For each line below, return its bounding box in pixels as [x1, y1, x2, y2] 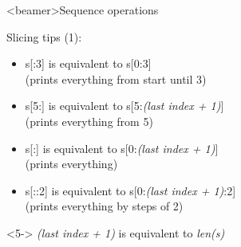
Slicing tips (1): [6, 28, 82, 45]
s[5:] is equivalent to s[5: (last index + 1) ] [25, 97, 224, 114]
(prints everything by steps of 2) [25, 198, 184, 214]
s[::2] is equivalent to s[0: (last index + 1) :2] [25, 182, 236, 198]
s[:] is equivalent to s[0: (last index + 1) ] [25, 139, 219, 156]
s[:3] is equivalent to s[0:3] [25, 55, 152, 72]
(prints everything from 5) [25, 112, 153, 129]
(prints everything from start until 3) [25, 70, 207, 87]
